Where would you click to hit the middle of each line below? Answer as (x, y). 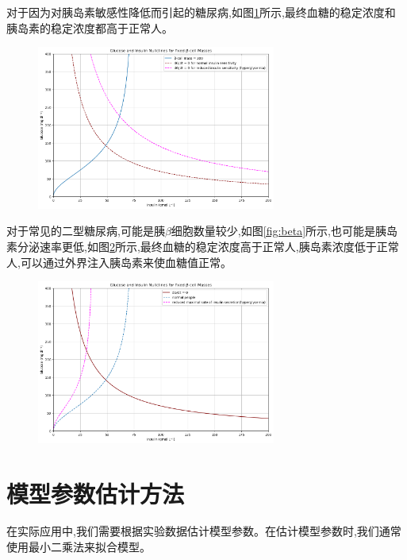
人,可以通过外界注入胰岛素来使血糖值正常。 (119, 262)
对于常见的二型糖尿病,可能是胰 (86, 231)
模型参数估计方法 (96, 493)
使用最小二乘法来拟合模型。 (79, 547)
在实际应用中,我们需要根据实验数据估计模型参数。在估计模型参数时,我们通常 (204, 531)
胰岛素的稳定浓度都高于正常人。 (90, 27)
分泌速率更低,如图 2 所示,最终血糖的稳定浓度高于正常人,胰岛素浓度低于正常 (208, 246)
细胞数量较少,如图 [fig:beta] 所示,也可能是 (273, 231)
